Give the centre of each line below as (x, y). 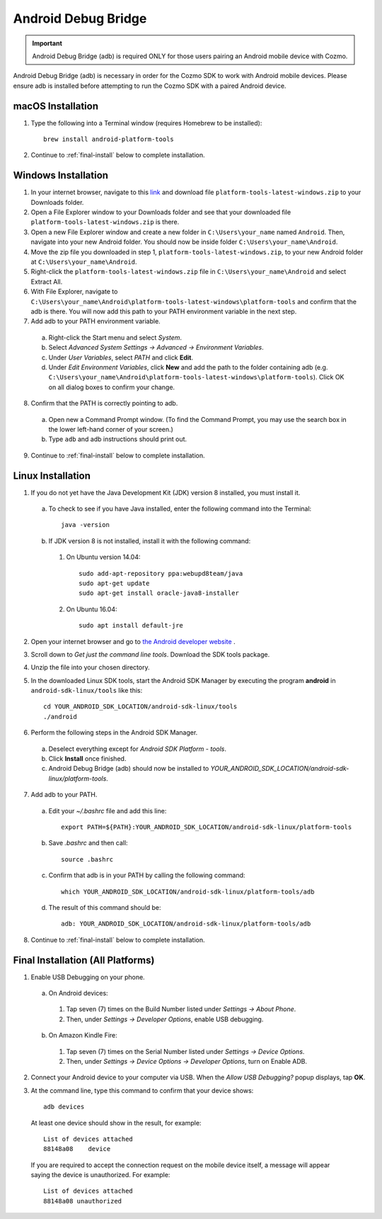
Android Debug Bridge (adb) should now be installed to (129, 769)
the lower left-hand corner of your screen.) (111, 429)
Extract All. (47, 282)
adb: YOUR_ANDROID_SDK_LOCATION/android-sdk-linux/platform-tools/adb (186, 924)
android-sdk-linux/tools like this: (87, 691)
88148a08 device (77, 1149)
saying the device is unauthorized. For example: (100, 1175)
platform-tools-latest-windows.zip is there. (105, 222)
